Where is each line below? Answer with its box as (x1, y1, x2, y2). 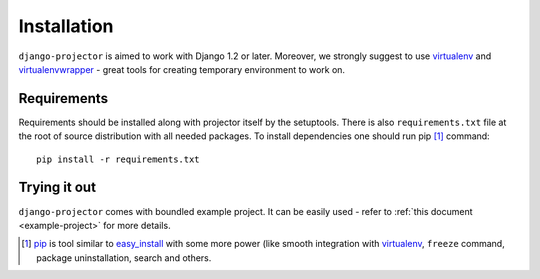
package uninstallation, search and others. (36, 251, 212, 264)
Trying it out (18, 179, 97, 196)
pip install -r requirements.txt (36, 153, 200, 165)
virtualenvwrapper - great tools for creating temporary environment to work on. (18, 63, 345, 75)
